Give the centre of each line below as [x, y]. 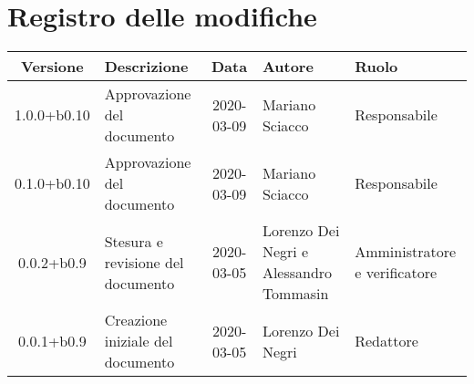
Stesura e [134, 241]
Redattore [386, 341]
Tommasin [295, 294]
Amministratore [406, 252]
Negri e [285, 252]
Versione [52, 67]
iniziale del [139, 341]
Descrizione [146, 67]
